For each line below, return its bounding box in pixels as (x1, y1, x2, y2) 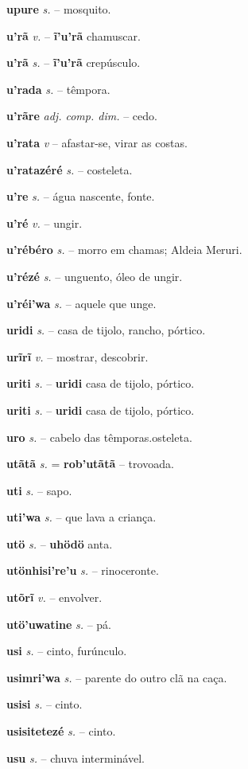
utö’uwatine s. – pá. (6, 615, 111, 632)
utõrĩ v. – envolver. (6, 589, 103, 606)
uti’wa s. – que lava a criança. (6, 509, 157, 525)
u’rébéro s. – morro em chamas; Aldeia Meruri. (6, 241, 242, 258)
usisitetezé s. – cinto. (6, 723, 116, 740)
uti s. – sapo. (6, 482, 72, 498)
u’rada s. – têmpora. (6, 80, 110, 97)
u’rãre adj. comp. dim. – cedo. (6, 107, 157, 124)
